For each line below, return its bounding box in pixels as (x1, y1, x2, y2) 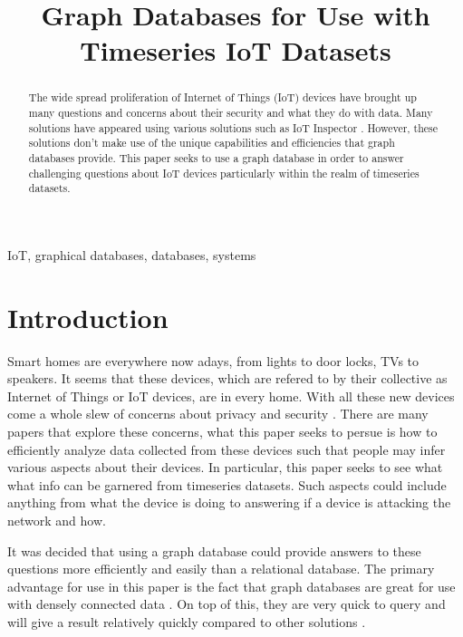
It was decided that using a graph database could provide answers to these (7, 541, 421, 560)
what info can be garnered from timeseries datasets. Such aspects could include (7, 475, 447, 494)
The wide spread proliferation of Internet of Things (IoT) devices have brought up (28, 90, 417, 105)
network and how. (7, 511, 106, 530)
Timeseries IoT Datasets (80, 32, 391, 69)
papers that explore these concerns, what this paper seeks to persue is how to (7, 422, 438, 441)
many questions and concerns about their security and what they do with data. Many (28, 105, 433, 121)
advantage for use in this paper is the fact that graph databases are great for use (7, 576, 456, 595)
